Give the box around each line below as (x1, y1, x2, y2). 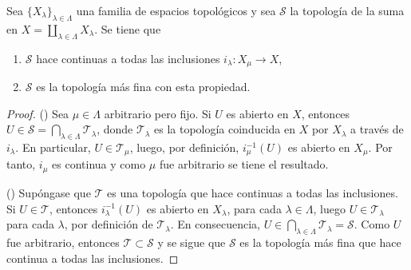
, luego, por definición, (129, 139, 239, 156)
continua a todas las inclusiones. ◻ (6, 249, 179, 266)
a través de (350, 121, 404, 137)
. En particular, (15, 139, 91, 156)
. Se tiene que (94, 20, 161, 37)
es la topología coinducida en (153, 121, 296, 137)
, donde (97, 121, 133, 137)
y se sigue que (157, 234, 226, 251)
